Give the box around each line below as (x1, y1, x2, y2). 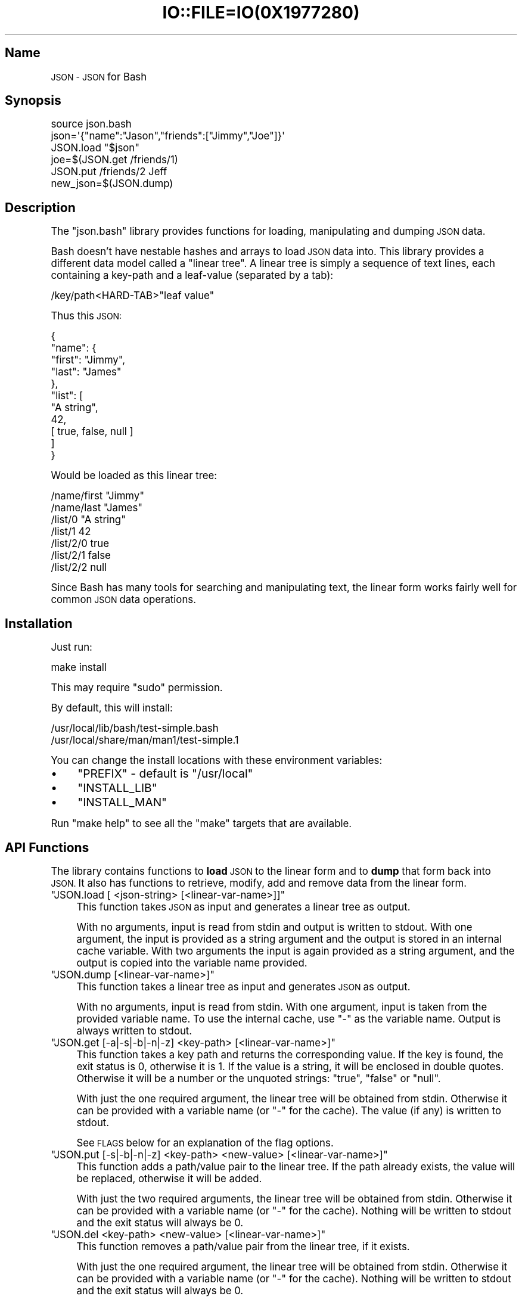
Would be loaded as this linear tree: (51, 470, 218, 482)
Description (5, 200, 76, 215)
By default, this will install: (51, 702, 173, 714)
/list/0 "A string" (51, 514, 126, 526)
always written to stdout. (76, 1024, 192, 1037)
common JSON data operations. (51, 593, 197, 606)
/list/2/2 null (51, 561, 107, 574)
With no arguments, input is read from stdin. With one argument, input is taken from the (76, 1000, 487, 1013)
